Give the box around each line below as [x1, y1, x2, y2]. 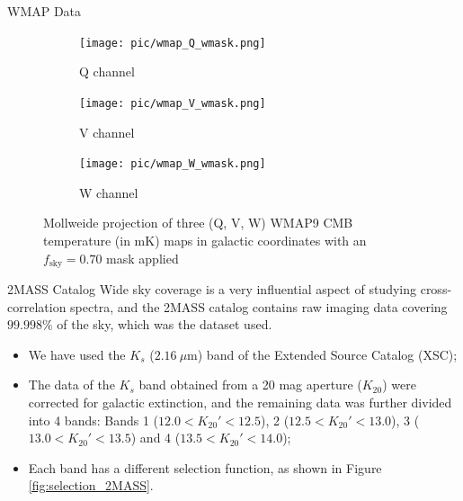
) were [382, 375, 416, 394]
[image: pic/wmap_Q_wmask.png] [79, 36, 266, 49]
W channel [79, 183, 138, 201]
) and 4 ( [130, 428, 181, 447]
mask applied [106, 248, 179, 267]
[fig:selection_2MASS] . [28, 476, 154, 495]
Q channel [79, 62, 135, 81]
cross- [420, 279, 452, 298]
